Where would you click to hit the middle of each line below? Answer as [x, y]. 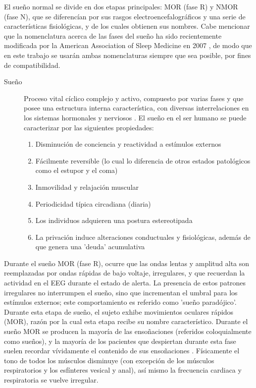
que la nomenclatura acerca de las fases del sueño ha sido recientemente [113, 35]
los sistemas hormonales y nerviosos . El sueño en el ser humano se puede [135, 117]
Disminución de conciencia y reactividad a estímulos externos [128, 144]
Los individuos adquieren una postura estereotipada [114, 220]
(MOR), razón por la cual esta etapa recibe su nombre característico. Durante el [126, 321]
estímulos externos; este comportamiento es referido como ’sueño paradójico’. [120, 302]
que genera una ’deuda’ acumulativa [90, 247]
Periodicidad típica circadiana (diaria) [93, 203]
